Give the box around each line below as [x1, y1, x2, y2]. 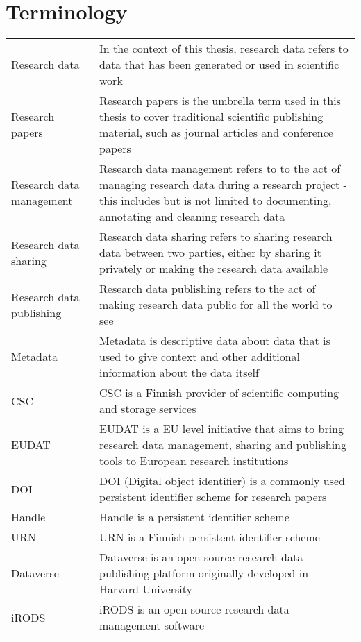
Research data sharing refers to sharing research [99, 228, 333, 245]
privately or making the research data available [99, 260, 328, 277]
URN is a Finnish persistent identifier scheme [99, 529, 320, 546]
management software [99, 617, 205, 634]
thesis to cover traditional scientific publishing [99, 108, 324, 125]
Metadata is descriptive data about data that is [99, 332, 330, 349]
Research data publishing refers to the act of [99, 280, 316, 297]
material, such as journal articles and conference [99, 124, 333, 141]
